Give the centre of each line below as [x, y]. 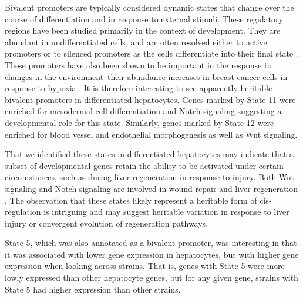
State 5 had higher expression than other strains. [93, 289]
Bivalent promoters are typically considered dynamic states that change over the [149, 7]
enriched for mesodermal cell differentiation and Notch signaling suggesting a [143, 111]
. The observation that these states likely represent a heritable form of [131, 200]
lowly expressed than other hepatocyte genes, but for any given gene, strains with [151, 278]
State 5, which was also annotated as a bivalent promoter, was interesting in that [151, 243]
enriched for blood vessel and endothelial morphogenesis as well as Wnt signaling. [151, 134]
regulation [23, 212]
